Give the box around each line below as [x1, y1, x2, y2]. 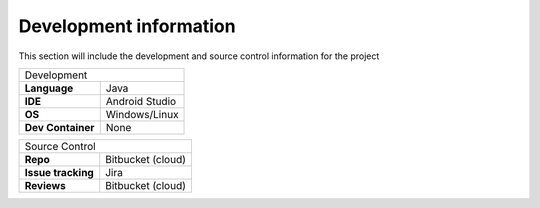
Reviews [24, 178, 67, 192]
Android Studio [105, 94, 177, 108]
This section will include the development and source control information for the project [18, 50, 380, 62]
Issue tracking [24, 165, 94, 179]
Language [24, 81, 74, 95]
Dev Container [24, 120, 95, 134]
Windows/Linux [105, 107, 179, 121]
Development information [18, 15, 236, 37]
